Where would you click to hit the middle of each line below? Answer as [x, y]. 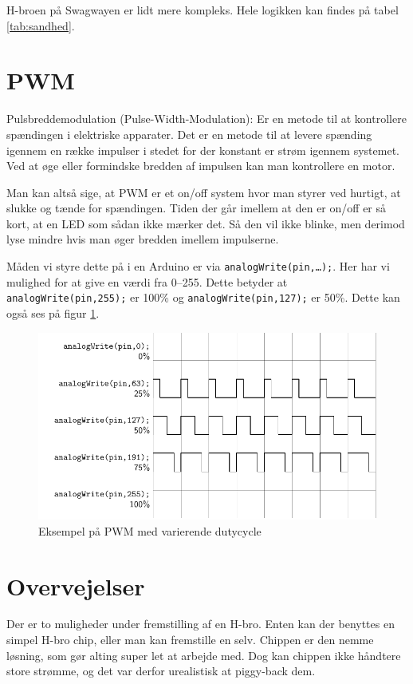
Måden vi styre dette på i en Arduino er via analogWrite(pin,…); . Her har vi [198, 266]
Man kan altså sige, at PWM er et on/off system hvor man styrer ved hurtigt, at [204, 192]
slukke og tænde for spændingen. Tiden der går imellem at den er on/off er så [197, 208]
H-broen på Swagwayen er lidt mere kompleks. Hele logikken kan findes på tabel [203, 10]
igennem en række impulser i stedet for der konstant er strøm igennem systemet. [203, 150]
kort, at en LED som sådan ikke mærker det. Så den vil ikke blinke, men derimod [206, 223]
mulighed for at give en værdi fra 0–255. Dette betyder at [147, 281]
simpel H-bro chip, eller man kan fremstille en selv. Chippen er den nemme [190, 640]
